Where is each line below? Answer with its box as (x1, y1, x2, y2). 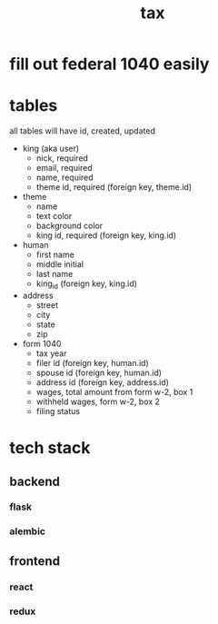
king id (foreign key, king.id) (35, 278, 138, 291)
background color (35, 221, 104, 232)
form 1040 (22, 338, 62, 349)
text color (35, 211, 73, 222)
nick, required (35, 153, 89, 163)
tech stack (9, 438, 91, 459)
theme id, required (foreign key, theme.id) (35, 182, 193, 193)
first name (35, 249, 74, 261)
